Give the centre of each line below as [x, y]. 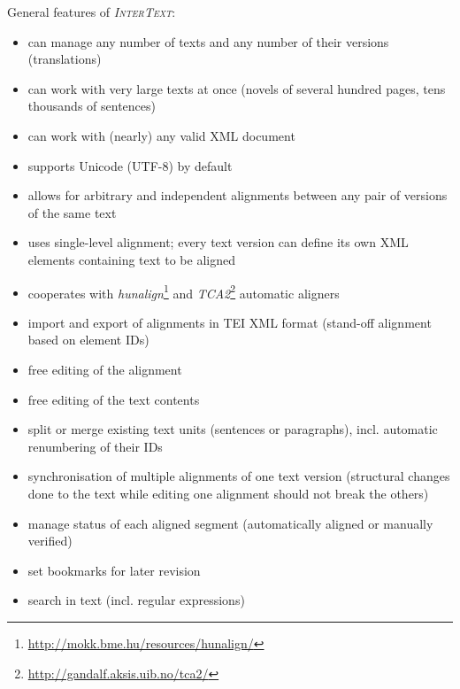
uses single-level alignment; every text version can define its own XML [218, 242]
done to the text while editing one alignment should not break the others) [228, 493]
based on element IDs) [88, 340]
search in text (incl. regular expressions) [136, 600]
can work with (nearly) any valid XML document [161, 135]
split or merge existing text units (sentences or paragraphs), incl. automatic [233, 429]
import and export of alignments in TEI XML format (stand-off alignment [230, 322]
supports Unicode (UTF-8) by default [130, 165]
